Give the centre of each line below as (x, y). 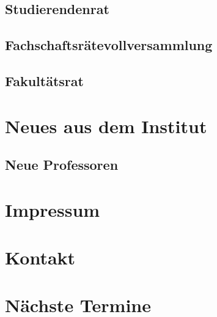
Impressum (53, 209)
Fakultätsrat (44, 80)
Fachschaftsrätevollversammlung (109, 45)
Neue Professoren (62, 165)
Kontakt (40, 257)
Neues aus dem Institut (106, 126)
